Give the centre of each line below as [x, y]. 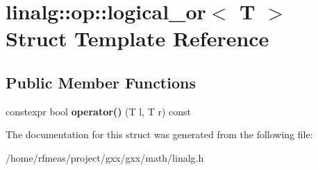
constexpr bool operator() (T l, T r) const [99, 111]
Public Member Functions [101, 82]
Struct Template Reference [137, 38]
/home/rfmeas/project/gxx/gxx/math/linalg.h [105, 157]
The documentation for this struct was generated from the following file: [159, 134]
